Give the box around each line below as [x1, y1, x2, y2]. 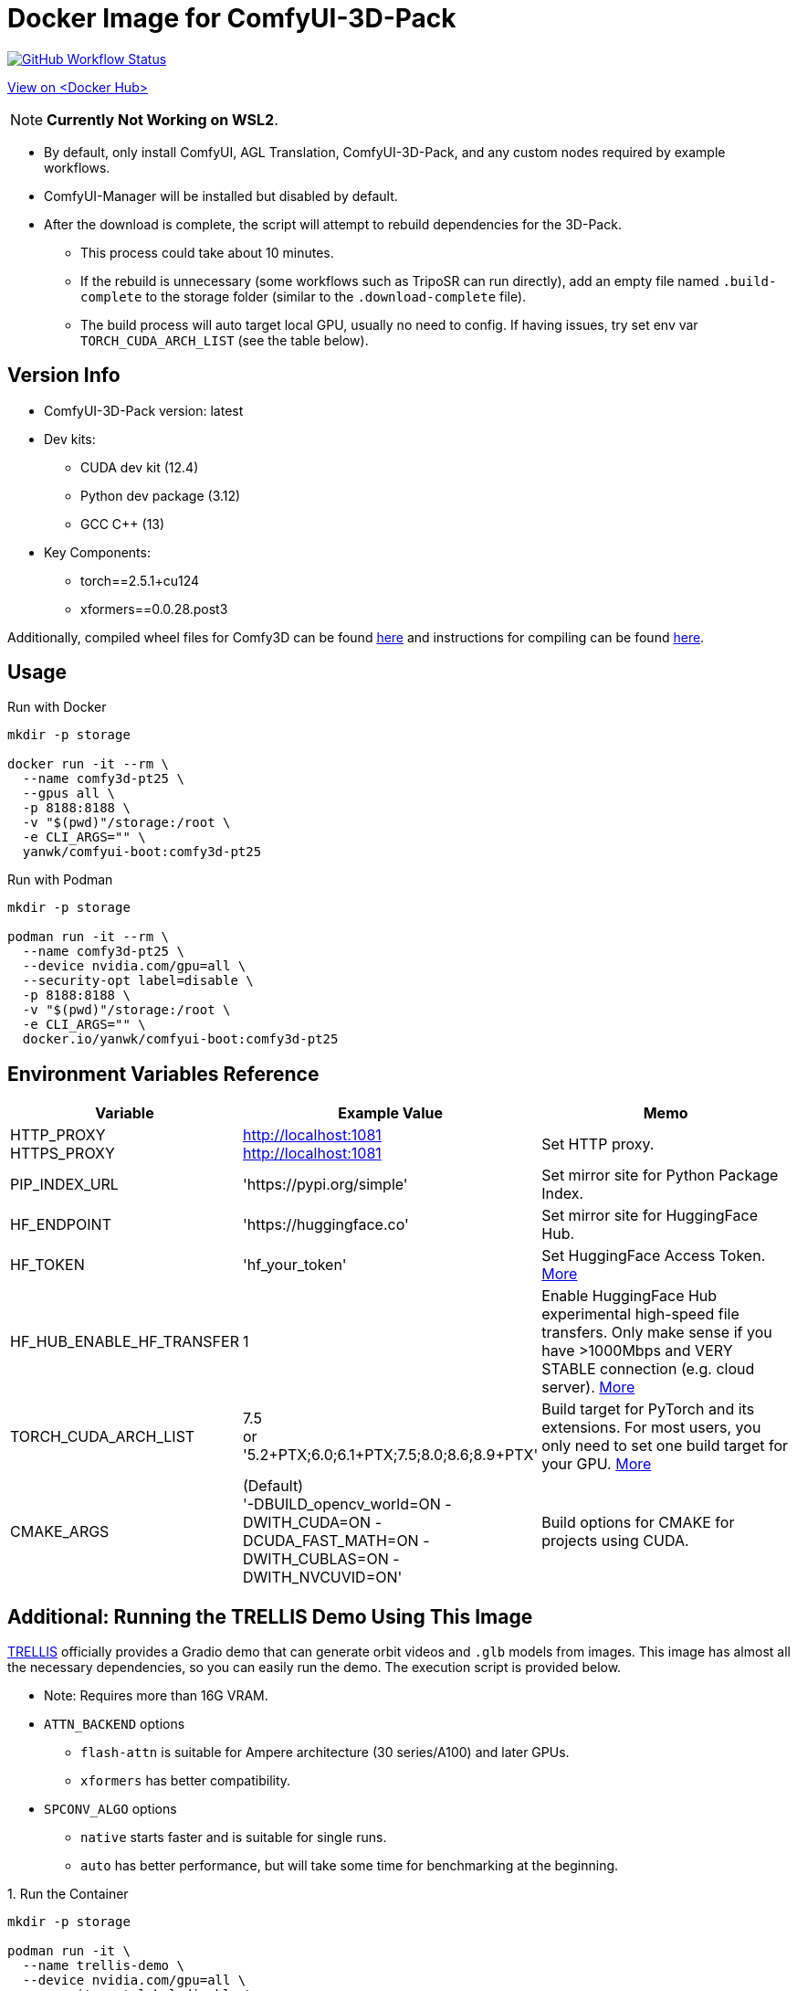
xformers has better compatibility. [80, 1773, 291, 1789]
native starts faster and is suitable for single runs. [80, 1829, 387, 1846]
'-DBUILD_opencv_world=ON [242, 1495, 441, 1514]
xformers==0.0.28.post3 [80, 600, 228, 617]
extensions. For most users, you [541, 1418, 761, 1437]
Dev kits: [44, 430, 96, 447]
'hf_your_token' [242, 1255, 347, 1275]
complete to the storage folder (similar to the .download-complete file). [80, 288, 527, 304]
